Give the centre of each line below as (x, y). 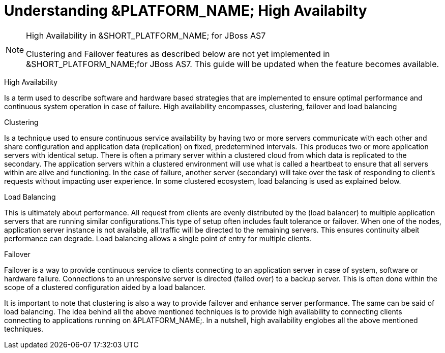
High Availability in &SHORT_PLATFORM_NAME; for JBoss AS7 (146, 35)
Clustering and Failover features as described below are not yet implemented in (178, 54)
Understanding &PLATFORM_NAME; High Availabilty (186, 11)
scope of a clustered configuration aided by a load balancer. (105, 287)
